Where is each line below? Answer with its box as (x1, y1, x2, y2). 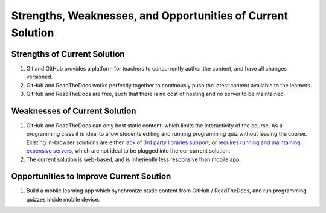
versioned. (26, 73, 53, 81)
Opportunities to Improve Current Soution (11, 171, 171, 182)
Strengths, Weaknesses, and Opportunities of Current (11, 9, 289, 22)
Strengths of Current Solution (11, 49, 125, 59)
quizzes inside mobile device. (26, 196, 100, 203)
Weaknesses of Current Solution (11, 106, 136, 116)
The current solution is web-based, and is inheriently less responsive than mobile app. (26, 156, 241, 163)
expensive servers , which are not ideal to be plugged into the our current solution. (26, 147, 231, 154)
